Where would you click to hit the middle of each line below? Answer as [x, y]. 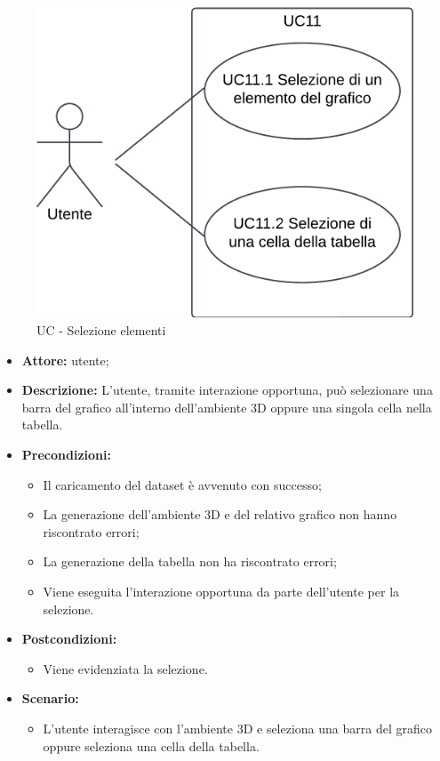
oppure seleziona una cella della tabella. [151, 745]
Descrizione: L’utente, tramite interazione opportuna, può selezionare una [227, 390]
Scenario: [50, 698]
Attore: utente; [65, 360]
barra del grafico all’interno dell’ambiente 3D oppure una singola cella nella [227, 407]
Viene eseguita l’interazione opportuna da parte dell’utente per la [221, 591]
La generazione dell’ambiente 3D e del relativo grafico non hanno [220, 514]
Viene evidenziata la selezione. [125, 668]
